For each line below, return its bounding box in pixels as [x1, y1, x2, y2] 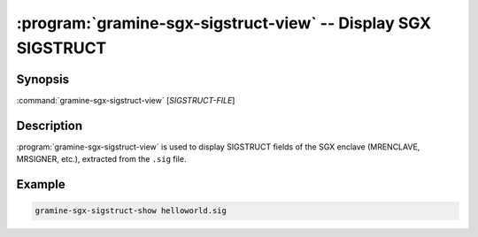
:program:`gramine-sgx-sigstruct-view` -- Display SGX [16, 13, 432, 33]
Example [16, 177, 66, 192]
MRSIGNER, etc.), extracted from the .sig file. [16, 154, 187, 164]
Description [16, 118, 83, 133]
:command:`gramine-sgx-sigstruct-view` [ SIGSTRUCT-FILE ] [16, 95, 235, 105]
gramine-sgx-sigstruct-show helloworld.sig [35, 206, 227, 216]
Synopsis [16, 72, 70, 87]
